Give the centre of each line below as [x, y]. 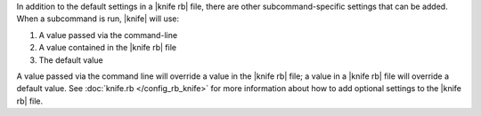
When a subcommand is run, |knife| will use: [98, 19]
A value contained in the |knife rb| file [108, 48]
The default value [71, 60]
